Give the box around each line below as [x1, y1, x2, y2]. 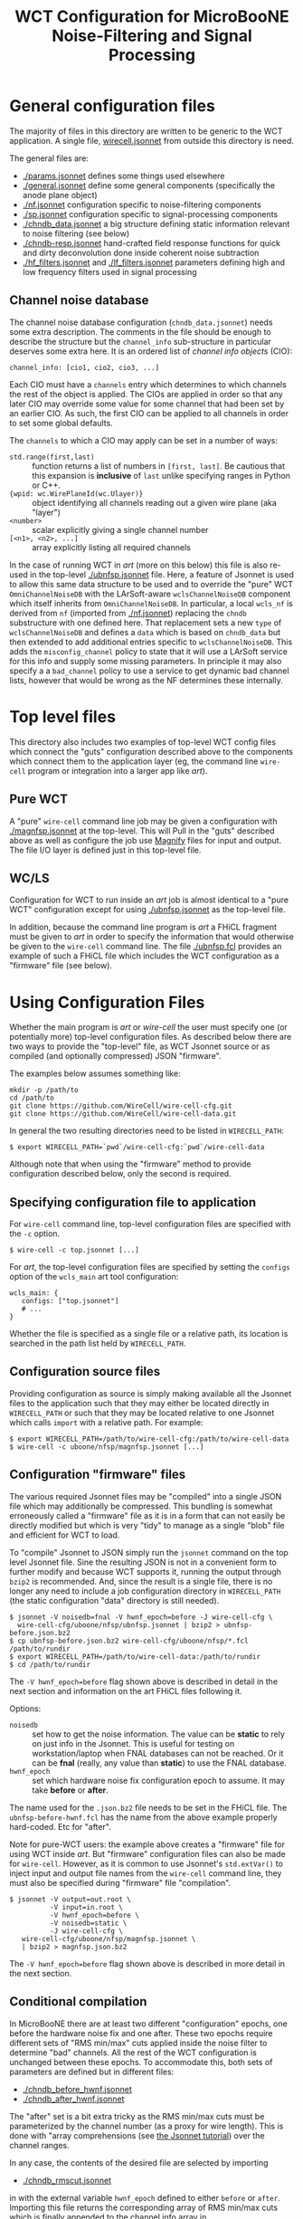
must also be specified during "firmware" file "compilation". [9, 1877, 232, 1888]
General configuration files [9, 96, 215, 117]
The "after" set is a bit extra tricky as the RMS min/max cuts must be [9, 2110, 265, 2121]
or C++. [32, 480, 62, 490]
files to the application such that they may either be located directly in [9, 1397, 270, 1408]
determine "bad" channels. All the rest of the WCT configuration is [9, 2047, 258, 2058]
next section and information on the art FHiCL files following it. [9, 1685, 242, 1696]
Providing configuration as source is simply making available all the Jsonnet [9, 1387, 292, 1399]
